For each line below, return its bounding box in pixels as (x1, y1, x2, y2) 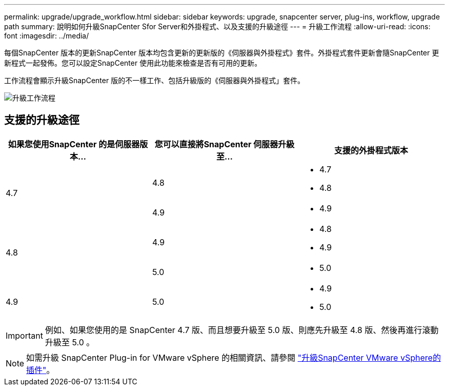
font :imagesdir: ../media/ (4, 31, 89, 40)
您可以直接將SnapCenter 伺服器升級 (154, 139, 295, 149)
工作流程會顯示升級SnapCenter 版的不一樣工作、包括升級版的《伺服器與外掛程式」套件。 (4, 76, 305, 85)
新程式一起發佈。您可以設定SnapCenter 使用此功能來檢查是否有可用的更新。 (4, 59, 262, 67)
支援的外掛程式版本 (334, 145, 408, 155)
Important (6, 330, 43, 341)
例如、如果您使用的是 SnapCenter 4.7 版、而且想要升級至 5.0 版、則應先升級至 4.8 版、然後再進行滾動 (45, 324, 439, 335)
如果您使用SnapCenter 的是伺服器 (8, 139, 140, 149)
